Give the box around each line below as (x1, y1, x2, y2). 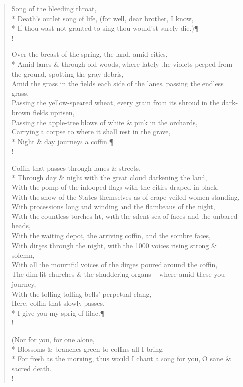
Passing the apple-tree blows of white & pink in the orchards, (11, 117, 198, 127)
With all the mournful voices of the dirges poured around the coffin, (11, 259, 218, 269)
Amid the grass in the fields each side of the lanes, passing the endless (11, 78, 224, 88)
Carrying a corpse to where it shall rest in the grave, (11, 127, 171, 137)
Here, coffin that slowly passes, (11, 298, 105, 308)
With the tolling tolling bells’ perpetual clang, (11, 288, 152, 299)
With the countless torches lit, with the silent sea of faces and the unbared (11, 211, 238, 221)
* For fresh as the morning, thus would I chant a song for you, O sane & (11, 353, 231, 364)
